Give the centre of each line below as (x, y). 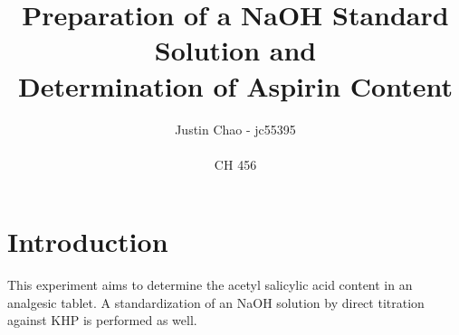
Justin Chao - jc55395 (235, 129)
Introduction (88, 242)
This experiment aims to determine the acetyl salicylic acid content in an (210, 285)
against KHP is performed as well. (102, 320)
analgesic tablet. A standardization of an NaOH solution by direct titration (216, 302)
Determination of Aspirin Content (235, 85)
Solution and (235, 50)
